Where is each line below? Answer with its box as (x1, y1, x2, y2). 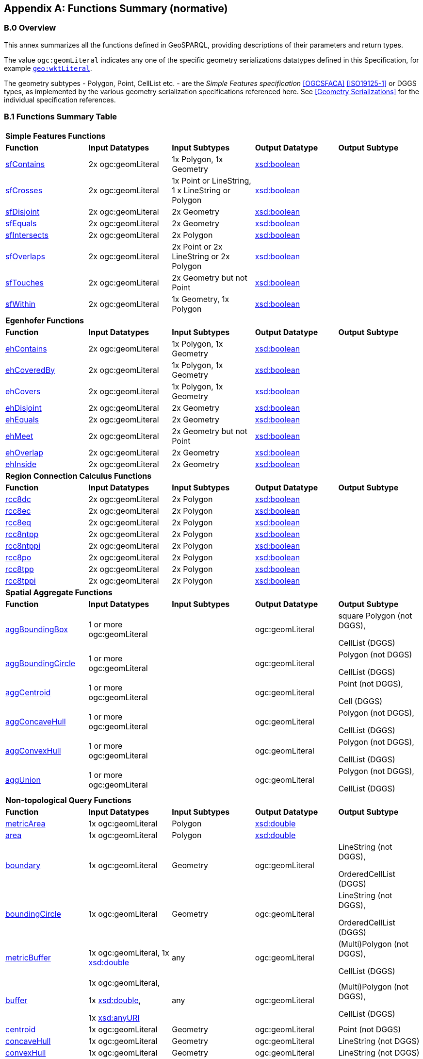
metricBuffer (5, 952, 51, 962)
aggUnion (5, 774, 41, 785)
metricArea (5, 818, 46, 828)
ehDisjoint (5, 403, 42, 413)
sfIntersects (5, 230, 49, 240)
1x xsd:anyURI (88, 1012, 140, 1023)
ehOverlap (5, 447, 43, 457)
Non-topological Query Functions (5, 795, 131, 805)
